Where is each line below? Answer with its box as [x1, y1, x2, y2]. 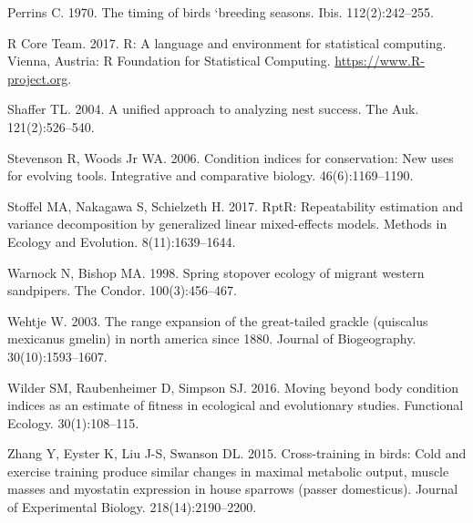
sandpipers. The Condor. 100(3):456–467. [7, 281, 237, 300]
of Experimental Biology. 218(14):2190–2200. [7, 497, 257, 517]
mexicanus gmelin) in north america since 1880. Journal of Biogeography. [7, 329, 416, 348]
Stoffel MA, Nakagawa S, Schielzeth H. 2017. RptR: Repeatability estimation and [7, 196, 463, 215]
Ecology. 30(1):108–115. [7, 413, 139, 432]
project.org [7, 68, 68, 87]
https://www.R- [334, 51, 425, 70]
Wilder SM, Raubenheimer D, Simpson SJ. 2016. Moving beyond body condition [7, 377, 459, 396]
